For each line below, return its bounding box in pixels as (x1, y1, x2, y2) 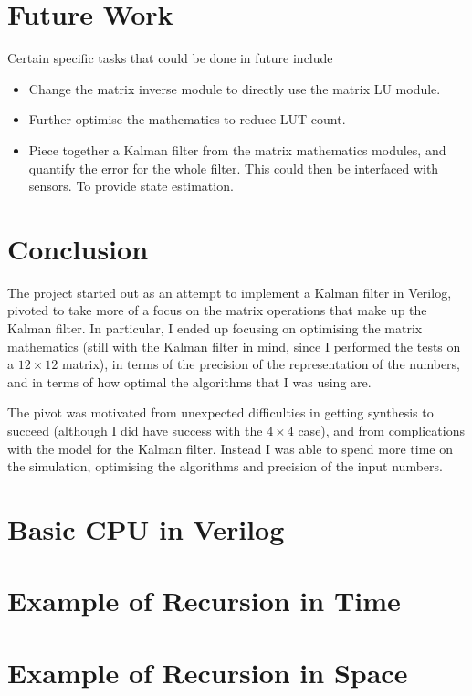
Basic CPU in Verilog (7, 510, 285, 547)
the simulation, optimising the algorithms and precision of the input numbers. (7, 457, 443, 476)
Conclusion (7, 229, 149, 267)
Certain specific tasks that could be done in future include (7, 48, 333, 68)
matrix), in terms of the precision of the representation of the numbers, (61, 354, 460, 374)
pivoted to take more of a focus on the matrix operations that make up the (7, 301, 427, 320)
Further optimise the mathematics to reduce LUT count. (28, 110, 346, 129)
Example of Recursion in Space (7, 653, 408, 691)
